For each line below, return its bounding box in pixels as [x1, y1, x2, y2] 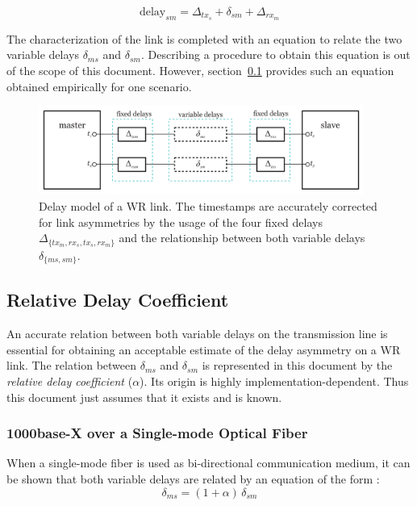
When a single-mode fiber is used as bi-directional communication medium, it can [6, 454, 411, 471]
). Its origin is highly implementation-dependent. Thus [140, 373, 409, 390]
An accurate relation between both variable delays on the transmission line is [6, 325, 388, 342]
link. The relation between [6, 357, 137, 374]
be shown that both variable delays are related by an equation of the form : [6, 470, 380, 487]
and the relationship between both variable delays [119, 229, 365, 246]
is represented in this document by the [202, 357, 393, 374]
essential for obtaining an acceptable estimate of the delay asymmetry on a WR [6, 341, 401, 358]
